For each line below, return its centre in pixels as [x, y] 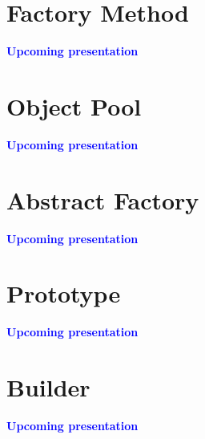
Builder [48, 387]
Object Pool [74, 106]
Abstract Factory [103, 199]
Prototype [64, 293]
